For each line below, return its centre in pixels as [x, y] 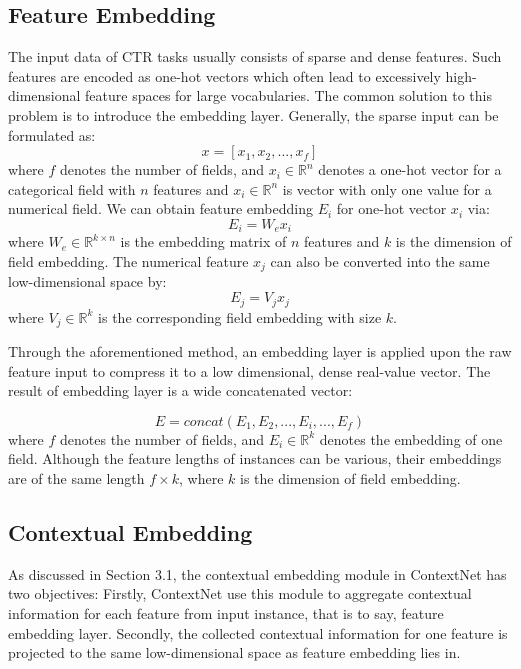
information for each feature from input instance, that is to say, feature [226, 612]
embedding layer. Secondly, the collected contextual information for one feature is [258, 632]
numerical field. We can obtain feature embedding [160, 208]
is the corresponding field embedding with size [240, 316]
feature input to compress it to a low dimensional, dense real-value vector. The [249, 370]
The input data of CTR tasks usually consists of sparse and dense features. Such [255, 56]
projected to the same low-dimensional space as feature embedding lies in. [234, 652]
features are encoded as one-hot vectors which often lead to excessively [224, 75]
